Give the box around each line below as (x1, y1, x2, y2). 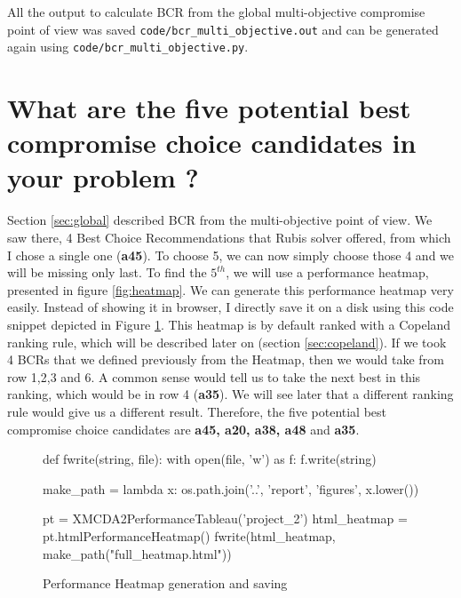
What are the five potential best (7, 90, 411, 126)
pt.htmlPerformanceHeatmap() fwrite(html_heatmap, (43, 526, 336, 545)
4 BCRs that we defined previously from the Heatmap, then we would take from (7, 350, 444, 369)
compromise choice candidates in (7, 124, 417, 161)
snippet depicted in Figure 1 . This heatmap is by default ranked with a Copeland (7, 315, 451, 333)
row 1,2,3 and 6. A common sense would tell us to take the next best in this (7, 367, 421, 386)
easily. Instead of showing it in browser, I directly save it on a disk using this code (7, 298, 454, 316)
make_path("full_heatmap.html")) (43, 544, 232, 562)
